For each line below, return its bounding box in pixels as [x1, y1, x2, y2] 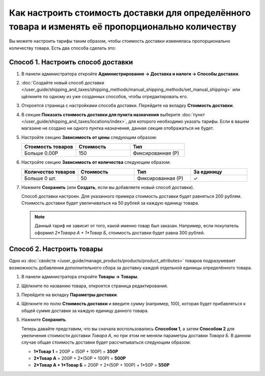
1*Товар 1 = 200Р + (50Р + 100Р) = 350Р [33, 349, 118, 354]
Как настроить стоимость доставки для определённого [9, 7, 251, 18]
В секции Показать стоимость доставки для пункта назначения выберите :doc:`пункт [21, 111, 205, 117]
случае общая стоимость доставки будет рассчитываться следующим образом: [21, 339, 191, 346]
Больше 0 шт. [24, 175, 56, 182]
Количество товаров [24, 168, 76, 175]
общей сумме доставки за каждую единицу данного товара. [21, 307, 149, 314]
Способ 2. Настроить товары [9, 245, 103, 253]
